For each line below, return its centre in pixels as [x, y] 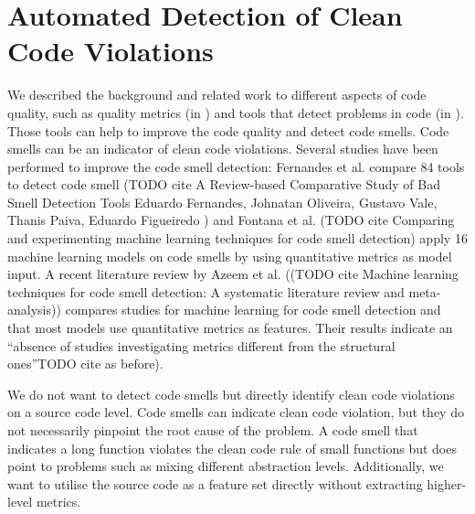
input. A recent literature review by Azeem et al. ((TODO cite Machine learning [233, 274]
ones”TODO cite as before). [85, 364]
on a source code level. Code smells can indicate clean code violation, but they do [236, 412]
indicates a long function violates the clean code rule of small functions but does [232, 448]
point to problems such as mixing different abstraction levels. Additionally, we [226, 466]
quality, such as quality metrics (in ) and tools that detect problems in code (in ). [236, 112]
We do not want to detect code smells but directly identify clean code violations [231, 394]
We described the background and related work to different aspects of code [217, 95]
